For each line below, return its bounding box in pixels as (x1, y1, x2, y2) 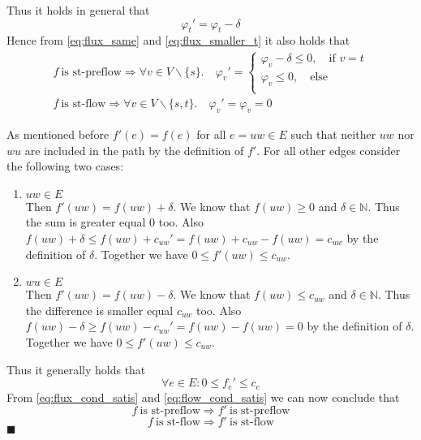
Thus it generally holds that (6, 360, 146, 377)
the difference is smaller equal (25, 301, 174, 318)
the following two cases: (6, 157, 124, 175)
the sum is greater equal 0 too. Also (25, 214, 204, 231)
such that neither (290, 126, 376, 143)
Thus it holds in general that (6, 2, 150, 18)
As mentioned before (6, 126, 110, 143)
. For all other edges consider (256, 141, 401, 158)
